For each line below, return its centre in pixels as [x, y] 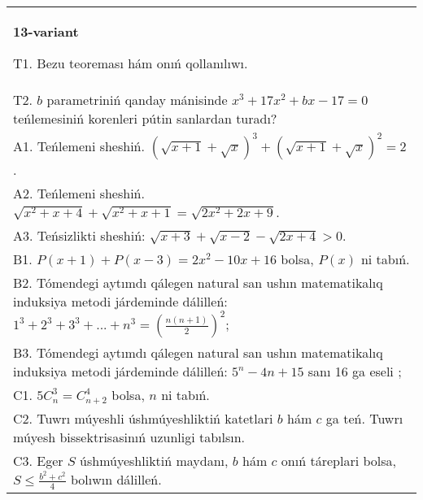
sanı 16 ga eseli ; [355, 371]
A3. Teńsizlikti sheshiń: [79, 235]
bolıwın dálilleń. [116, 479]
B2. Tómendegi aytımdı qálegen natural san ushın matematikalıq [198, 283]
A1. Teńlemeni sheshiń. [79, 146]
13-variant [46, 31]
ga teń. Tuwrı [364, 418]
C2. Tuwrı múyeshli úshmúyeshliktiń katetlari [143, 418]
